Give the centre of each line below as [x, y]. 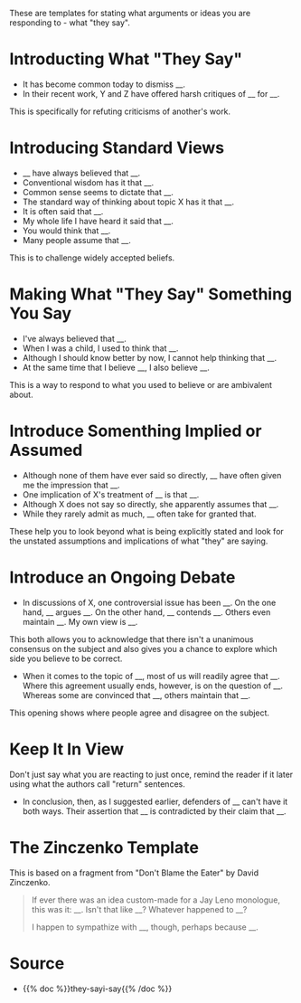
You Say [41, 313]
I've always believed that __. [74, 338]
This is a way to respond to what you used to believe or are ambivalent [141, 384]
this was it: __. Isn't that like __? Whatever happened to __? [139, 909]
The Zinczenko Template [104, 847]
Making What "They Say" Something [151, 294]
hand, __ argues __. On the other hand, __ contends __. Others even [146, 612]
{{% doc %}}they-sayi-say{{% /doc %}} [97, 989]
